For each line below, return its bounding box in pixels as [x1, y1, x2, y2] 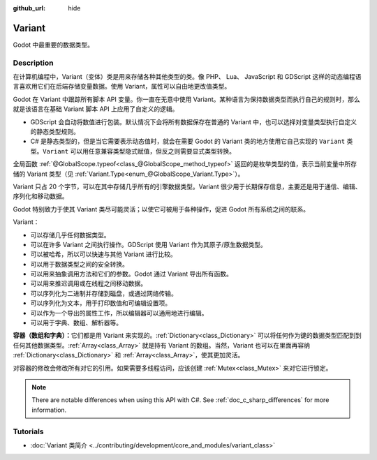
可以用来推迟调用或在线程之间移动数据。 [30, 279, 147, 288]
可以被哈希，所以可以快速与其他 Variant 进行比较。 [30, 250, 177, 258]
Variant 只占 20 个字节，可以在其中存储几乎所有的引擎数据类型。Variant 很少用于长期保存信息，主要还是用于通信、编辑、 [13, 182, 362, 191]
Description [13, 58, 54, 68]
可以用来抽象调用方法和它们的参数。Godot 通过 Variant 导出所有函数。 [30, 269, 233, 279]
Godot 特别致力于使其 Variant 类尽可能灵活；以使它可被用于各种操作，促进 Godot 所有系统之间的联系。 [13, 205, 310, 213]
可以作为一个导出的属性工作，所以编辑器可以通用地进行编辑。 [30, 309, 208, 317]
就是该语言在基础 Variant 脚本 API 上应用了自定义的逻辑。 [13, 105, 179, 113]
